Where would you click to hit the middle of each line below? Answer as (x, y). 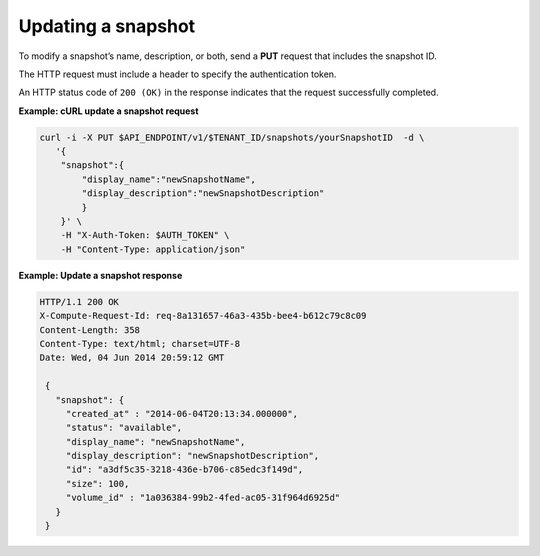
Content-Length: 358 (89, 329)
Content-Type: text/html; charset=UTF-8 (139, 343)
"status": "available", (124, 428)
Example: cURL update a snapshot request (108, 111)
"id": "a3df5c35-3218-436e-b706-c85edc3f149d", (184, 469)
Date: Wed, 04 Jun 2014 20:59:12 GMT (132, 358)
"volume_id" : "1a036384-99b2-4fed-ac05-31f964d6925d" (203, 498)
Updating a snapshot (107, 26)
